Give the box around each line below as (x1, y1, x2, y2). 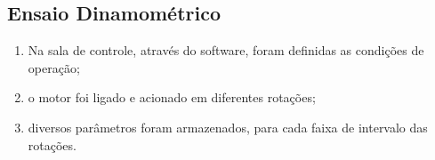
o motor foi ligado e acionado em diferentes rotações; (28, 88, 316, 107)
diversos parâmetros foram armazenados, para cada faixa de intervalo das (28, 117, 428, 136)
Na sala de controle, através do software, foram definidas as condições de (28, 41, 424, 60)
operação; (28, 58, 80, 76)
